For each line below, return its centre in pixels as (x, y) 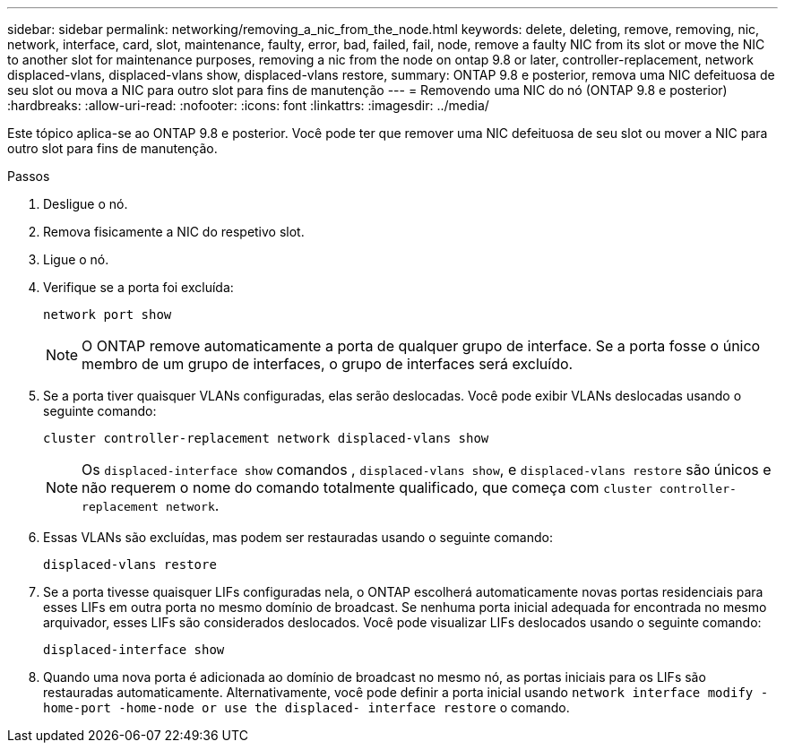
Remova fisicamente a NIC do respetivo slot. (174, 232)
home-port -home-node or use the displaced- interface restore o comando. (306, 707)
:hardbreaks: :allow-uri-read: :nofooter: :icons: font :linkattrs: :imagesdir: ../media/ (248, 105)
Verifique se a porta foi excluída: (138, 287)
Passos (29, 176)
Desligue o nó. (86, 204)
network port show (108, 315)
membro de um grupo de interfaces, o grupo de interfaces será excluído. (328, 364)
